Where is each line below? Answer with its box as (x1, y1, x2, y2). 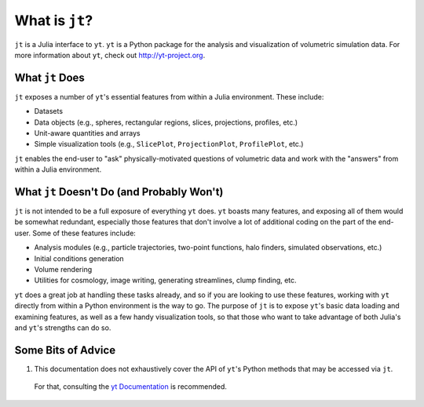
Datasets (34, 107, 63, 116)
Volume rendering (34, 265, 93, 274)
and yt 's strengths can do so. (14, 323, 111, 333)
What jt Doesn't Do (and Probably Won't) (14, 185, 224, 198)
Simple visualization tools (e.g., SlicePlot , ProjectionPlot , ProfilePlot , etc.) (34, 140, 304, 149)
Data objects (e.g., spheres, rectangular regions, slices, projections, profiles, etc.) (34, 118, 298, 127)
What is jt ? (14, 12, 93, 29)
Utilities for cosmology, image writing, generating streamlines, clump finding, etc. (34, 275, 298, 285)
